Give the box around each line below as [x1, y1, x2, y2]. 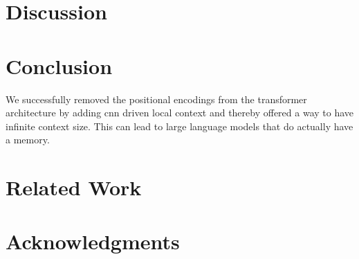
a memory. [6, 132, 50, 147]
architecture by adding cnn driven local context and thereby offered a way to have [6, 105, 354, 120]
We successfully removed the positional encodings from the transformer [6, 91, 307, 106]
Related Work [6, 173, 142, 202]
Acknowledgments [6, 227, 180, 256]
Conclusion [6, 51, 113, 80]
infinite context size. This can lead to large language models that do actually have [6, 118, 353, 133]
